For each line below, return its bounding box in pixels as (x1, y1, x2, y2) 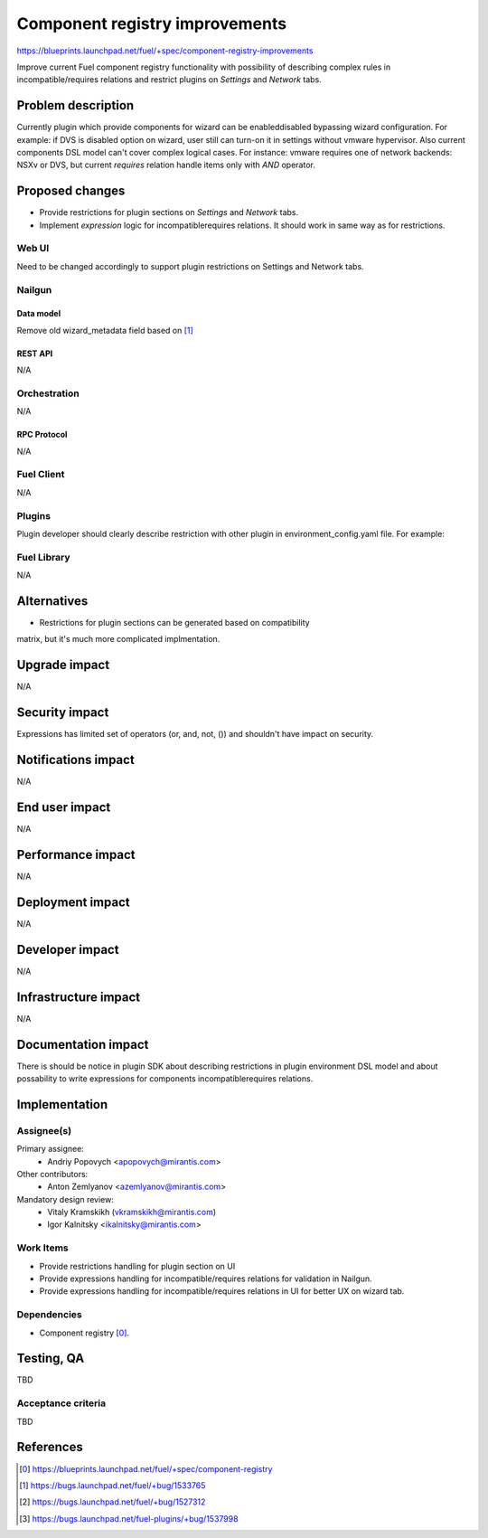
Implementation (16, 1097, 108, 1112)
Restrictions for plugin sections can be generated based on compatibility (39, 618, 311, 628)
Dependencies (16, 1308, 83, 1321)
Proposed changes (16, 184, 126, 199)
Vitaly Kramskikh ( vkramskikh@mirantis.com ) (47, 1207, 217, 1218)
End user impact (16, 799, 111, 815)
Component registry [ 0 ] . (39, 1327, 130, 1338)
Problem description (16, 98, 135, 113)
